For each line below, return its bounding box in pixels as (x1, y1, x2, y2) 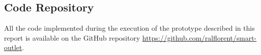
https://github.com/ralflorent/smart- (142, 32, 257, 43)
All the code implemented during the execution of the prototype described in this (4, 23, 255, 33)
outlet (4, 42, 22, 53)
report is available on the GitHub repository (4, 32, 140, 43)
